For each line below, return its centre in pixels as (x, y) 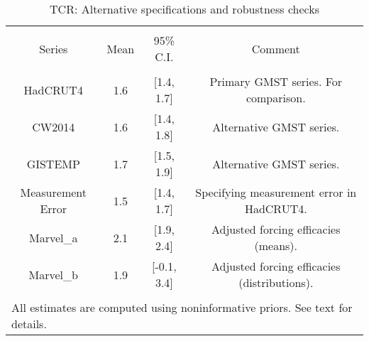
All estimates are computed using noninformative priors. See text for (182, 307)
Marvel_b (53, 274)
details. (29, 324)
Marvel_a (54, 237)
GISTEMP (53, 163)
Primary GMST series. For (276, 81)
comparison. (276, 98)
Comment (276, 48)
